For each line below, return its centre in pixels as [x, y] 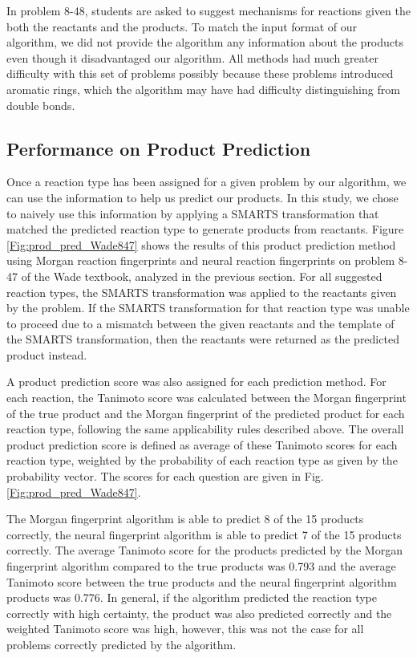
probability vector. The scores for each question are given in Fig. [165, 476]
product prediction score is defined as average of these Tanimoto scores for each [202, 444]
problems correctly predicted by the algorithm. [121, 644]
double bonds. [41, 105]
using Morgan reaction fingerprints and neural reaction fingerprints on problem [201, 260]
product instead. [47, 354]
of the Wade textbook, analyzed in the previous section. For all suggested [202, 276]
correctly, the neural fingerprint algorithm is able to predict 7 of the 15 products [204, 534]
